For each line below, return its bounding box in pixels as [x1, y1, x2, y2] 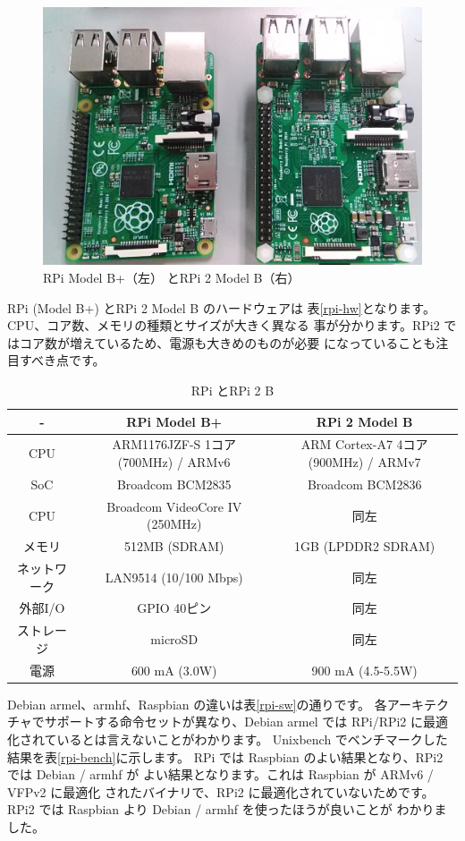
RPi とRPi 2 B [190, 381, 275, 400]
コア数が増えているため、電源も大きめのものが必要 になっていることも [19, 333, 436, 352]
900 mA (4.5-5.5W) [311, 660, 418, 679]
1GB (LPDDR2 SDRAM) [294, 537, 435, 556]
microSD [150, 630, 199, 649]
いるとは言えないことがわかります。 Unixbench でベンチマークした [56, 730, 448, 749]
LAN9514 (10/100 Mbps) [105, 567, 243, 586]
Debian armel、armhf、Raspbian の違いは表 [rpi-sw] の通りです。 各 [7, 694, 387, 713]
